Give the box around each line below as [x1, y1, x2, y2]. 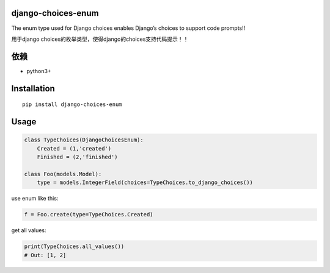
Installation [11, 83, 55, 94]
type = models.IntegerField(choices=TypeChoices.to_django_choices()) [37, 179, 254, 186]
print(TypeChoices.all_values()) [24, 243, 125, 250]
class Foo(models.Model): [24, 171, 102, 177]
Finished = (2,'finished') [37, 154, 119, 160]
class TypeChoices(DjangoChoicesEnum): [24, 136, 144, 143]
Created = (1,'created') [37, 145, 112, 152]
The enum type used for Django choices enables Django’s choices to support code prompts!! [11, 24, 246, 32]
